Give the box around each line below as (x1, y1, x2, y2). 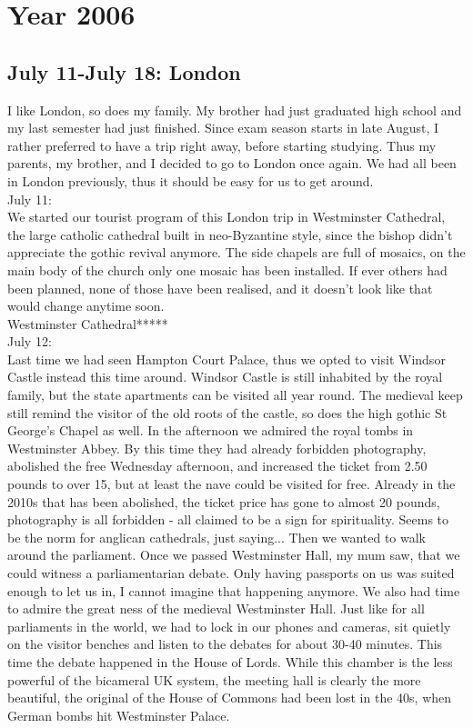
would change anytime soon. (7, 296, 165, 315)
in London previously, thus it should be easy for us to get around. (7, 171, 374, 190)
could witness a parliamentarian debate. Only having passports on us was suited (7, 563, 455, 583)
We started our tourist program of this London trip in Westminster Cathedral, (7, 207, 446, 226)
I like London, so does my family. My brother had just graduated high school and (7, 100, 462, 119)
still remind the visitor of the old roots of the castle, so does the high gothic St (7, 403, 448, 422)
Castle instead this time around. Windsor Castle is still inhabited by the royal (7, 367, 443, 386)
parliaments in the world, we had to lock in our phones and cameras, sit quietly (7, 616, 451, 635)
